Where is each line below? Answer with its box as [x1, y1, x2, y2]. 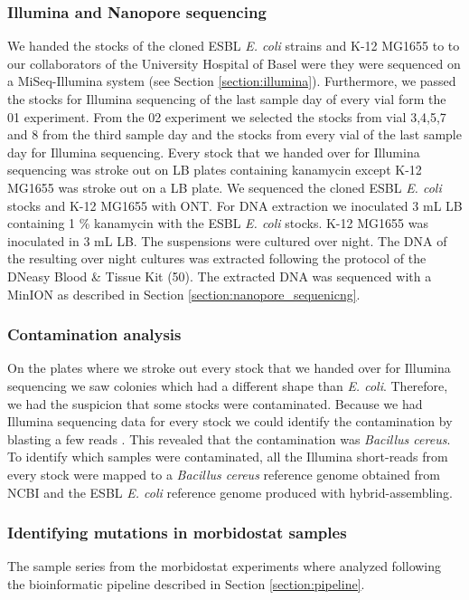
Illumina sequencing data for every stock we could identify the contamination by [7, 412, 453, 431]
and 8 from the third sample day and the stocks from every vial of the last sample [7, 125, 462, 144]
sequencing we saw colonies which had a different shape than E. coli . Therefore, [7, 376, 448, 395]
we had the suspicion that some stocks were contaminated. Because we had [7, 394, 423, 413]
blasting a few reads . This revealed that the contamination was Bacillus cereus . [7, 429, 451, 448]
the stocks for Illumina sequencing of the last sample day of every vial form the [7, 90, 446, 108]
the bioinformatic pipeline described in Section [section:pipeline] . [7, 574, 365, 593]
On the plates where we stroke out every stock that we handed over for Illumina [7, 358, 451, 377]
